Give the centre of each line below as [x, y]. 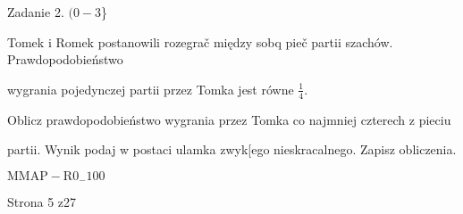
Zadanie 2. [36, 12]
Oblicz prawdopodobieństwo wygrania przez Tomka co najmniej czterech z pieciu [229, 119]
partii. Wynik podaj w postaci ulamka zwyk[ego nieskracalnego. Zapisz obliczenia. [232, 149]
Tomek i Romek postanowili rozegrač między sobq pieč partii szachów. [200, 41]
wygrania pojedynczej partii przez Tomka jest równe [151, 89]
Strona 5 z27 [42, 202]
